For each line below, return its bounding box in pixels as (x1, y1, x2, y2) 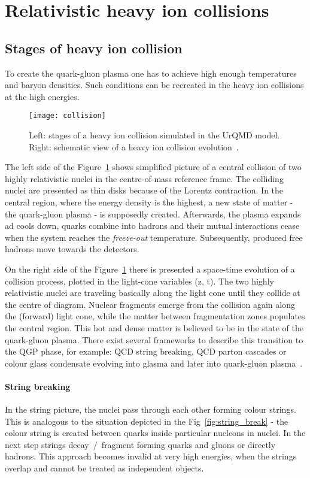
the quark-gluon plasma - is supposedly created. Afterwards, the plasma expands (5, 207, 301, 220)
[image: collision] (29, 111, 106, 120)
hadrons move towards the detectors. (5, 243, 139, 255)
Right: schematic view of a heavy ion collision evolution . (29, 140, 239, 153)
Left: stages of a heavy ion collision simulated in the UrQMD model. (29, 129, 280, 141)
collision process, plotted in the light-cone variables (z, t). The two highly (5, 274, 274, 287)
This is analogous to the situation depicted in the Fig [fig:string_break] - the (5, 415, 288, 427)
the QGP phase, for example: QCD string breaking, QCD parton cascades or (5, 345, 287, 358)
